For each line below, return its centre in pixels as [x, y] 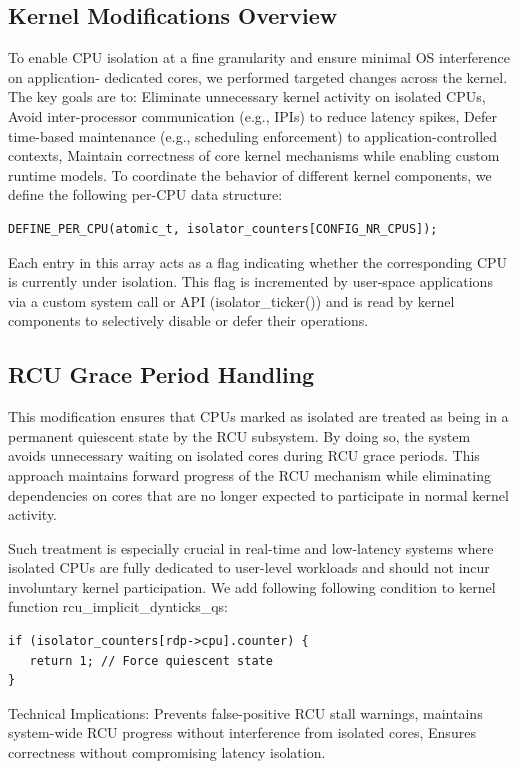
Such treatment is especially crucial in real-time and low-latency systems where [251, 547]
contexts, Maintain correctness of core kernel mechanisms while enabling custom [254, 155]
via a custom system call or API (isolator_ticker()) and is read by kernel [231, 300]
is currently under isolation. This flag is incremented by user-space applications [250, 281]
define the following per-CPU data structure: [145, 194]
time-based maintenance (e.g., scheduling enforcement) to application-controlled [253, 135]
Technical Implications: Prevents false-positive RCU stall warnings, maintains [245, 712]
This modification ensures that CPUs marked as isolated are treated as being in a [258, 416]
